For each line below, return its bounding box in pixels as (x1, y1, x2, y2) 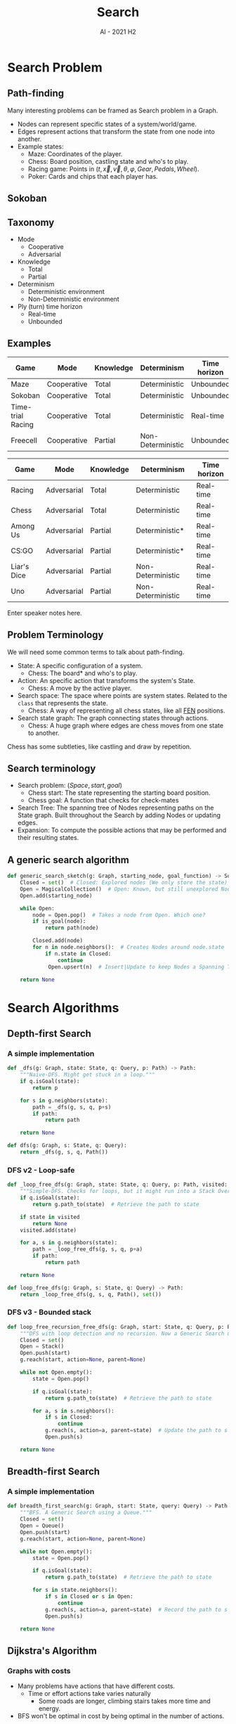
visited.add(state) (20, 1227, 77, 1234)
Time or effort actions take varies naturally (27, 1690, 151, 1698)
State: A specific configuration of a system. (17, 661, 143, 670)
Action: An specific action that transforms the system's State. (17, 676, 195, 684)
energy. (38, 1704, 61, 1713)
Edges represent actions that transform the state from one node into (17, 127, 216, 136)
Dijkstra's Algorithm (7, 1645, 97, 1656)
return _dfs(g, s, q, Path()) (20, 1149, 109, 1156)
